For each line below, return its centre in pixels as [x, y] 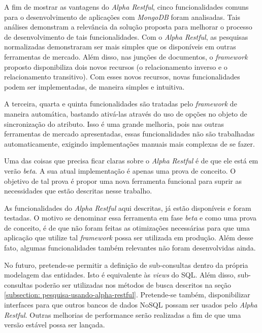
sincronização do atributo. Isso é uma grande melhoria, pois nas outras [114, 123]
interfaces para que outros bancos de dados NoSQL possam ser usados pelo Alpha [131, 305]
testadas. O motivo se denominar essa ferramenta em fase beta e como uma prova [130, 218]
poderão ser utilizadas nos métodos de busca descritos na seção [133, 284]
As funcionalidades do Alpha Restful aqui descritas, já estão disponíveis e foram [128, 207]
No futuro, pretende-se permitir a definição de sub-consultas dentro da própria [126, 265]
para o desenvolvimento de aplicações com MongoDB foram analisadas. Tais [122, 17]
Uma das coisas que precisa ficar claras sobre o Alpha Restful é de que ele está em [131, 161]
